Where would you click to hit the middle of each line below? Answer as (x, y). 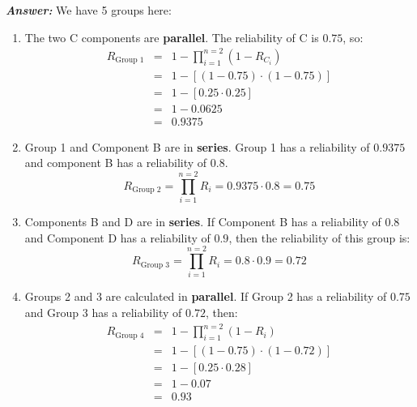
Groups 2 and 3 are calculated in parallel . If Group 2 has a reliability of (206, 296)
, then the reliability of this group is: (319, 237)
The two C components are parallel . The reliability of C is (172, 37)
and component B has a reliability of (116, 163)
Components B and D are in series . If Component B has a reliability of (203, 222)
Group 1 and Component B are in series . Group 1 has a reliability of (197, 146)
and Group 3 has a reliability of (103, 313)
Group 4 (130, 335)
